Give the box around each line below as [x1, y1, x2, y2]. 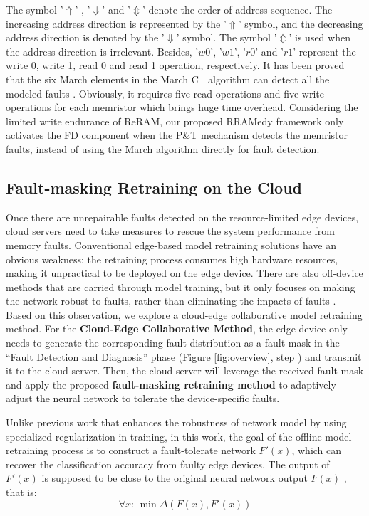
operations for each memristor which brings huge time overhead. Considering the [6, 100, 358, 115]
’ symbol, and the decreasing [238, 16, 363, 31]
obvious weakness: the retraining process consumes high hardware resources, [6, 251, 338, 266]
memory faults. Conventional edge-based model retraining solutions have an [6, 237, 336, 252]
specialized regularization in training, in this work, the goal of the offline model [6, 428, 352, 443]
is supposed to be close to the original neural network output [41, 470, 308, 485]
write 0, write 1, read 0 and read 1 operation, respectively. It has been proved [6, 58, 345, 73]
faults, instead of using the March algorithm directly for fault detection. [6, 141, 320, 156]
